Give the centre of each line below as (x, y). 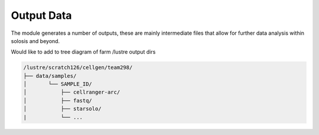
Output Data (41, 15)
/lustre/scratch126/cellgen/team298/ (78, 67)
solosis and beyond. (35, 41)
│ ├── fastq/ (58, 101)
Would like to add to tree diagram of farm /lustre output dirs (83, 52)
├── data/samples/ (50, 76)
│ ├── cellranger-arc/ (72, 92)
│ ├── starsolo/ (62, 109)
